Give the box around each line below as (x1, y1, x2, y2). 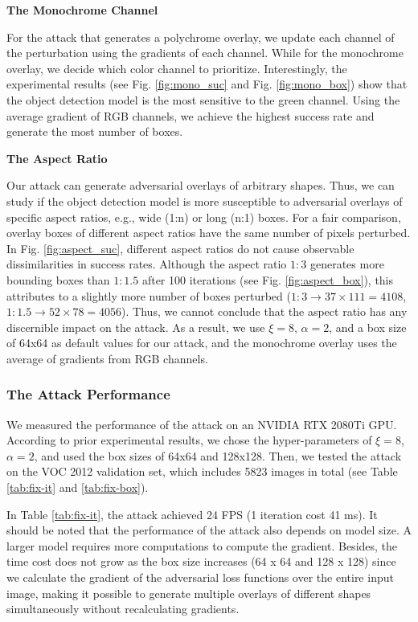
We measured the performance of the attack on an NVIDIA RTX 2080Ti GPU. (6, 415, 397, 432)
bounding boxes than (6, 271, 110, 288)
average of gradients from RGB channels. (6, 350, 208, 366)
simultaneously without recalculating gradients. (6, 600, 240, 617)
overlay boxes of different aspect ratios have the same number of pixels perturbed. (6, 224, 411, 241)
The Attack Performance (6, 384, 170, 404)
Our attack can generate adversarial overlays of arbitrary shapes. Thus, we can (6, 177, 395, 194)
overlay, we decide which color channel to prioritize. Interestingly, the (6, 59, 347, 76)
